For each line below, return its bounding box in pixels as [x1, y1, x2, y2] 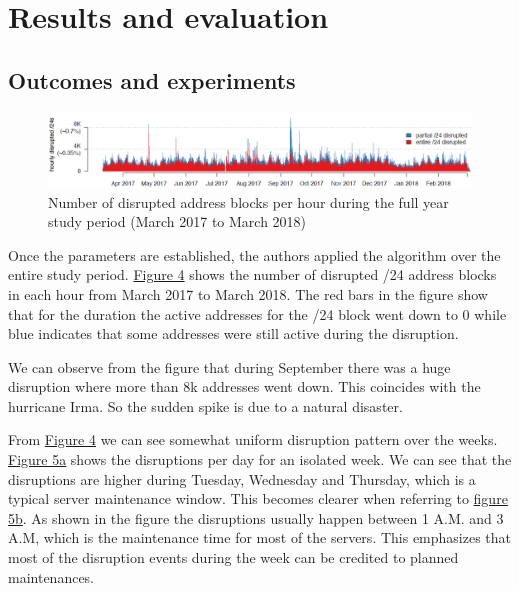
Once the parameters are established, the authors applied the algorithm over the [8, 244, 501, 265]
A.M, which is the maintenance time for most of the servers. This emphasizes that [8, 527, 512, 548]
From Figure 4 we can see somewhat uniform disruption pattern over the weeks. [8, 429, 498, 450]
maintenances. [8, 566, 95, 587]
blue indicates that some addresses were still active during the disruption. [8, 323, 459, 344]
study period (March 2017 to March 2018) [48, 211, 307, 232]
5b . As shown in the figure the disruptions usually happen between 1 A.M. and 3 [8, 507, 504, 528]
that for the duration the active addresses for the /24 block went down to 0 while [8, 303, 507, 324]
